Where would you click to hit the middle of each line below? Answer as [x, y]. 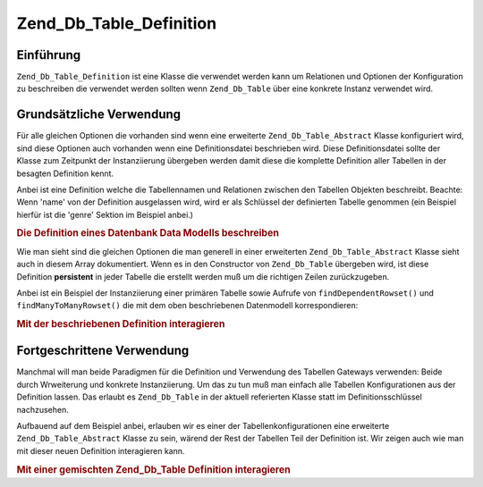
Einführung [48, 55]
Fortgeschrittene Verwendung [103, 351]
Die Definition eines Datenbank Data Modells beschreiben [148, 233]
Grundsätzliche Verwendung [99, 115]
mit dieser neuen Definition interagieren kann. [101, 450]
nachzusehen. [42, 409]
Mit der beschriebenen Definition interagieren [121, 324]
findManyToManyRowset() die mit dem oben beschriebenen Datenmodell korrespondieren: [187, 306]
